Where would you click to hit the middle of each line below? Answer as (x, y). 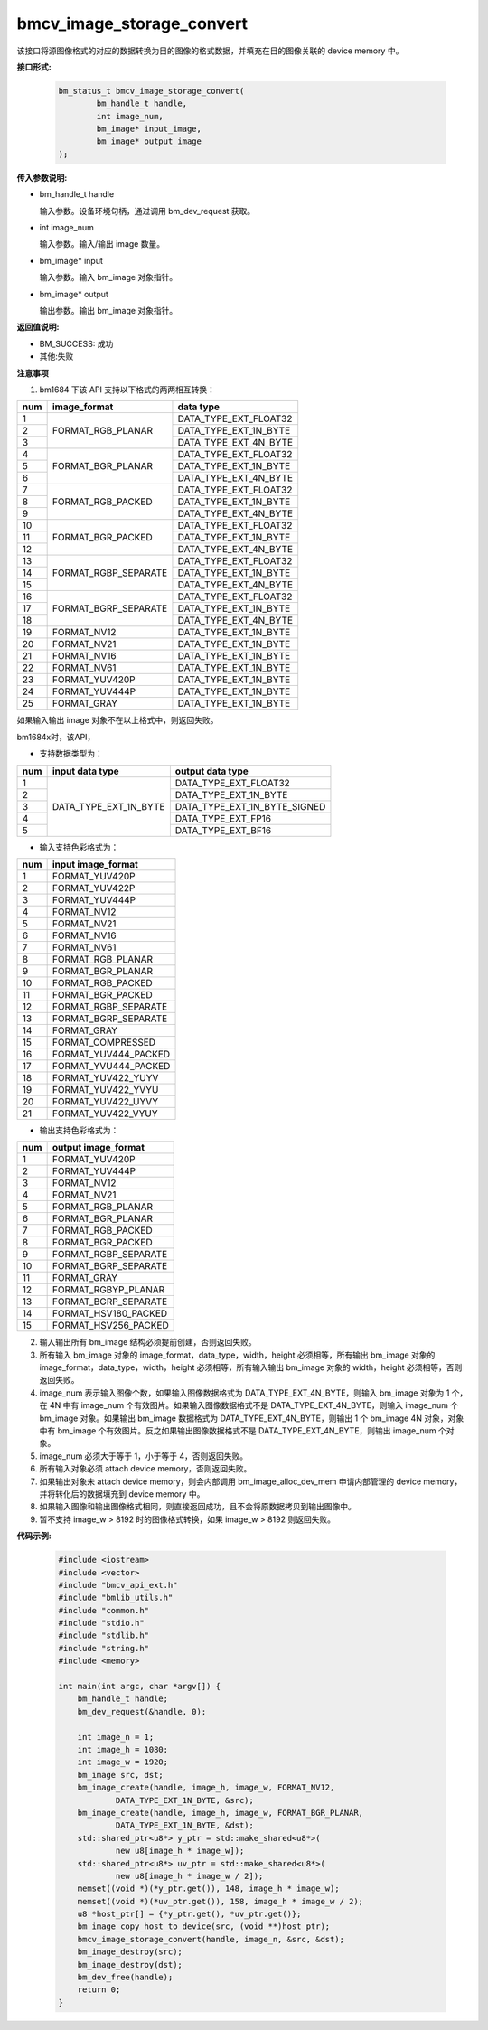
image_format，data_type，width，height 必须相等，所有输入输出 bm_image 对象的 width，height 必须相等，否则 (251, 1367)
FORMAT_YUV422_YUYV (105, 1077)
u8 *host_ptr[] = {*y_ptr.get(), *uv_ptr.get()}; (189, 1914)
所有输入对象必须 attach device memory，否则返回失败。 (145, 1469)
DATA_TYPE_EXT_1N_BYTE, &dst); (185, 1825)
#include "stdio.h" (101, 1623)
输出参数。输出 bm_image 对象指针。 (108, 310)
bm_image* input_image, (149, 129)
